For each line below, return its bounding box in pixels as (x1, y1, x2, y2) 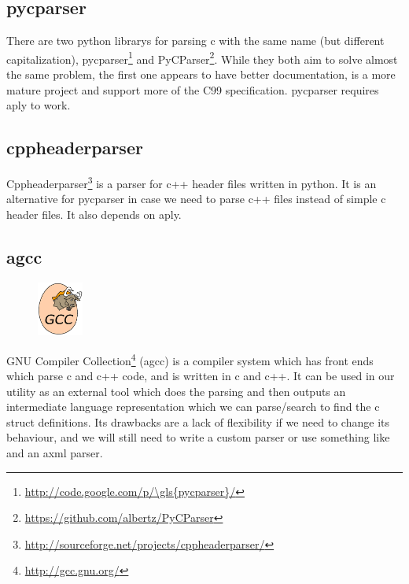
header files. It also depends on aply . (6, 205, 182, 222)
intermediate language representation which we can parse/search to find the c (6, 398, 380, 415)
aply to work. (6, 97, 71, 113)
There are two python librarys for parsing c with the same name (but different (6, 32, 385, 49)
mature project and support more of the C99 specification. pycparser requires (6, 81, 379, 98)
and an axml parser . (6, 445, 103, 461)
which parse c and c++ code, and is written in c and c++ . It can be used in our (6, 368, 395, 384)
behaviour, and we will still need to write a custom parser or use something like (6, 429, 390, 445)
